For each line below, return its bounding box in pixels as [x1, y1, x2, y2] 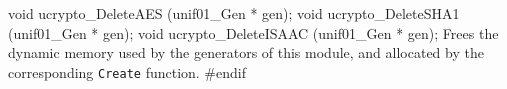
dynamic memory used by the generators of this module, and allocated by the [8, 42, 484, 63]
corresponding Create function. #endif [8, 61, 246, 82]
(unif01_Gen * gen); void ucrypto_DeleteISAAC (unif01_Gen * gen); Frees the [8, 22, 499, 43]
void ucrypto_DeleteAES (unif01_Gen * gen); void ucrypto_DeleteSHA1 [8, 3, 460, 23]
